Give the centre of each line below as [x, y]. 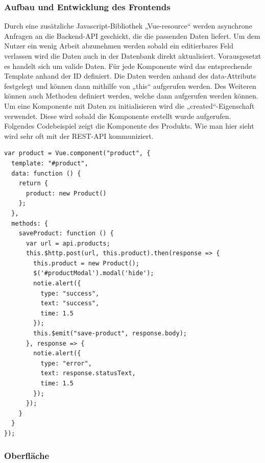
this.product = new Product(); [86, 263]
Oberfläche [27, 456]
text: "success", [70, 303]
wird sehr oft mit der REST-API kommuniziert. [79, 136]
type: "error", [66, 363]
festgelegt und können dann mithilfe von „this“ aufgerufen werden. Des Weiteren [130, 86]
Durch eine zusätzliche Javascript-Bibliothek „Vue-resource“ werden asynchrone [128, 26]
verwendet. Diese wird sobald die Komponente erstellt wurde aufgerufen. [118, 116]
